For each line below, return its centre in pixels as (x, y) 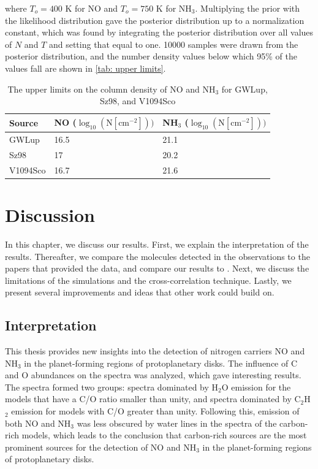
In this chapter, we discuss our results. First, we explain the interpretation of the (157, 244)
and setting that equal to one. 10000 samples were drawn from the (173, 44)
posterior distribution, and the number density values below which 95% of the (151, 56)
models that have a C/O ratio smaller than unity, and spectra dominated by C (153, 399)
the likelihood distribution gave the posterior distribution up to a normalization (155, 20)
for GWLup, (244, 89)
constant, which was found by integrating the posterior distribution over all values (159, 32)
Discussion (50, 214)
